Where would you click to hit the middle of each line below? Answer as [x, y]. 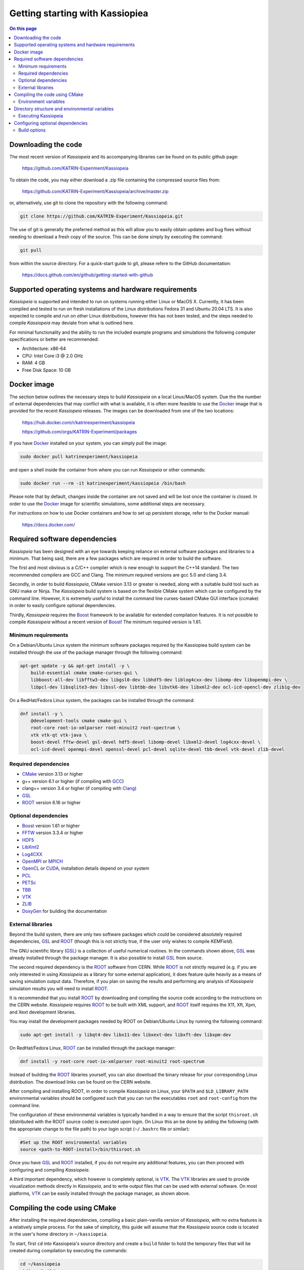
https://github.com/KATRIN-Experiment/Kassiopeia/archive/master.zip [95, 192]
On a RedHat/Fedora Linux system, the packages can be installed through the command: [102, 700]
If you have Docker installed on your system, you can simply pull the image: [88, 443]
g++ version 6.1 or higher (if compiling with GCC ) [73, 781]
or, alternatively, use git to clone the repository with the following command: [89, 203]
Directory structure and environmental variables [64, 109]
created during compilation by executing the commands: [68, 1251]
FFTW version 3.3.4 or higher [53, 833]
